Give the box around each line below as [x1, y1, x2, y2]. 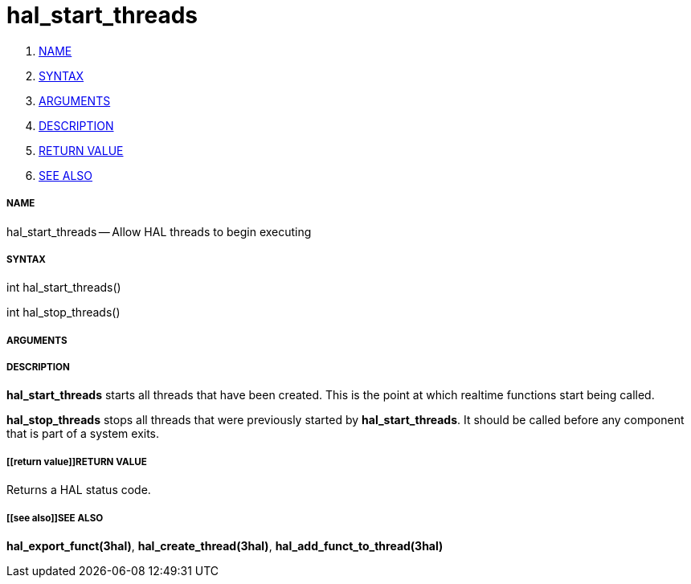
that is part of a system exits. [6, 427, 160, 441]
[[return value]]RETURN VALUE [6, 455, 147, 468]
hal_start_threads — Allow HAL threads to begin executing [6, 224, 312, 239]
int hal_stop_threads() [6, 305, 121, 320]
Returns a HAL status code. [6, 483, 151, 497]
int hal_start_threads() [6, 280, 121, 295]
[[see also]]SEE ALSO [6, 512, 104, 524]
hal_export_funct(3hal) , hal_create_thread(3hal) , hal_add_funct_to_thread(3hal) [6, 539, 444, 553]
